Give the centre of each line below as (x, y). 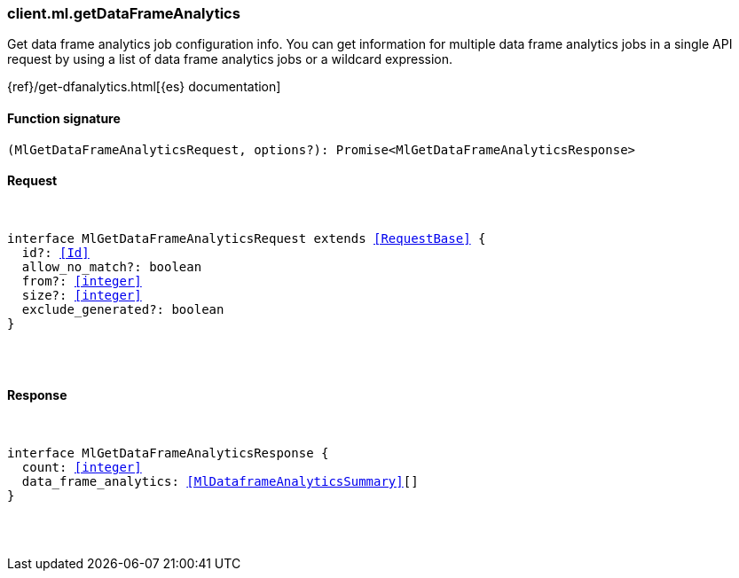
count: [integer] (82, 468)
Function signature (64, 118)
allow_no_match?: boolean (112, 266)
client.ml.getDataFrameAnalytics (124, 13)
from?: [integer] (82, 281)
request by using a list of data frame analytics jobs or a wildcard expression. (230, 59)
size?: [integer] (82, 295)
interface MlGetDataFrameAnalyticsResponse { (168, 453)
